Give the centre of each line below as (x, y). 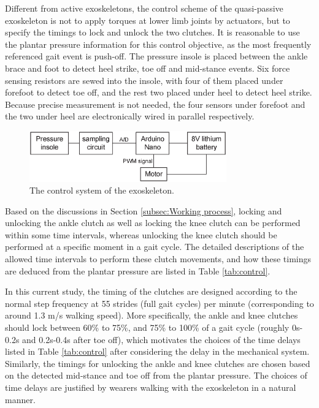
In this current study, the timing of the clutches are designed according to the (151, 291)
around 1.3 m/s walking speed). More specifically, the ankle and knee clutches (152, 315)
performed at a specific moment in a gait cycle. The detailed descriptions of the (155, 247)
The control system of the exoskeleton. (102, 190)
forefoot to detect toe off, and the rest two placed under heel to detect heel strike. (159, 92)
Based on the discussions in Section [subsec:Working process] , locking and (144, 210)
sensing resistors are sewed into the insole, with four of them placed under (144, 80)
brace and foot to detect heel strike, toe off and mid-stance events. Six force (148, 68)
